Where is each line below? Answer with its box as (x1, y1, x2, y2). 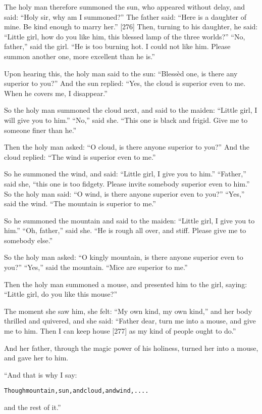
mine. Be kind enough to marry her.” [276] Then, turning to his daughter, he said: (4, 21, 258, 32)
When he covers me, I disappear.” (4, 87, 108, 98)
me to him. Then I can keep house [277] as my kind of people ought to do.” (4, 326, 236, 336)
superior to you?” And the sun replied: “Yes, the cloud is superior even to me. (4, 78, 246, 88)
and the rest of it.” (4, 402, 61, 412)
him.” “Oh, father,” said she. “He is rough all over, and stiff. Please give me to (4, 225, 246, 236)
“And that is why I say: (4, 369, 77, 380)
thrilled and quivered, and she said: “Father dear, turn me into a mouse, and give (4, 315, 256, 326)
